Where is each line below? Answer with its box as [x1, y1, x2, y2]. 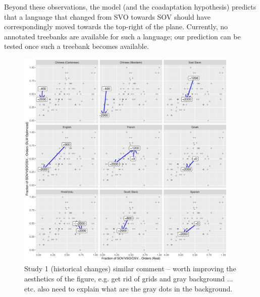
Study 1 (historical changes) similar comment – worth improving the [24, 263, 236, 274]
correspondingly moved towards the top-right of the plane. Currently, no [4, 21, 228, 32]
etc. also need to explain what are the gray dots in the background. [24, 283, 233, 293]
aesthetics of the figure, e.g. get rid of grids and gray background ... [24, 273, 233, 283]
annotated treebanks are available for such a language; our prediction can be [4, 31, 241, 41]
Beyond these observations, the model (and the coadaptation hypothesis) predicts [4, 2, 256, 12]
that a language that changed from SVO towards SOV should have [4, 11, 211, 22]
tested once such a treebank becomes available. [4, 41, 149, 51]
